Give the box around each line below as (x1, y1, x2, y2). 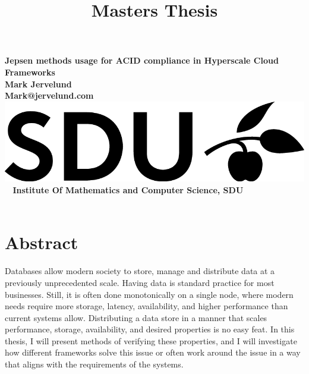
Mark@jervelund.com (5, 89, 94, 102)
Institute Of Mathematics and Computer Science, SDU (12, 184, 244, 196)
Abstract (5, 230, 78, 254)
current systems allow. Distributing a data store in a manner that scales (5, 311, 267, 323)
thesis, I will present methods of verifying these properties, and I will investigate (5, 334, 297, 347)
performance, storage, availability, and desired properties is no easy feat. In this (5, 323, 295, 335)
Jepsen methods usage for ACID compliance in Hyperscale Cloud (5, 54, 279, 67)
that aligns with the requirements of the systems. (5, 358, 184, 370)
